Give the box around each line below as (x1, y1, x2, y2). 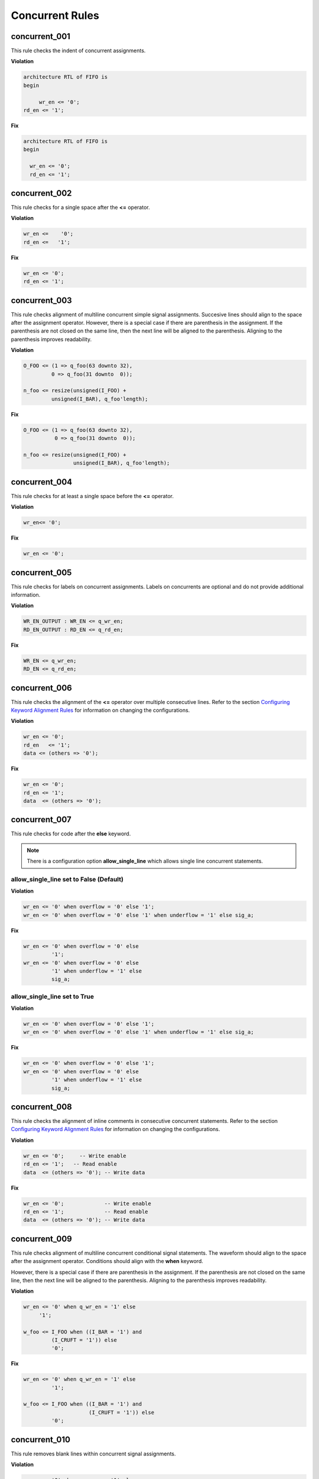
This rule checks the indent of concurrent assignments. (11, 47, 146, 54)
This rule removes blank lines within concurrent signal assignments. (11, 1450, 177, 1457)
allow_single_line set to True (11, 992, 95, 1000)
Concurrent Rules (11, 9, 100, 22)
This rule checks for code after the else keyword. (11, 830, 131, 837)
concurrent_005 (11, 567, 72, 577)
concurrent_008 (11, 1102, 72, 1112)
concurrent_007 (11, 815, 71, 825)
